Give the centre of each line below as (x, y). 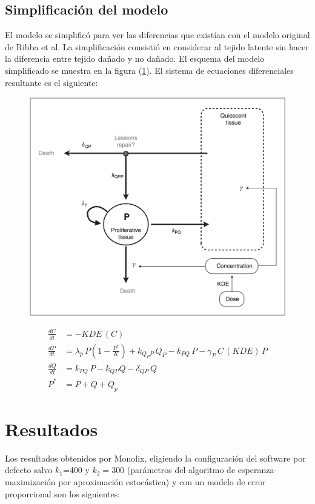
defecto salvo (29, 470)
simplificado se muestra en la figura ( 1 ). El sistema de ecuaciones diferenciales (149, 70)
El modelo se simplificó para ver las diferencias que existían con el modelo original (157, 35)
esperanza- (257, 470)
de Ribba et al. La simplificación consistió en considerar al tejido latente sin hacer (157, 46)
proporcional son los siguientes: (63, 493)
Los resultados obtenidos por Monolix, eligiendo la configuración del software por (155, 458)
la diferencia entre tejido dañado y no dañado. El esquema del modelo (135, 58)
